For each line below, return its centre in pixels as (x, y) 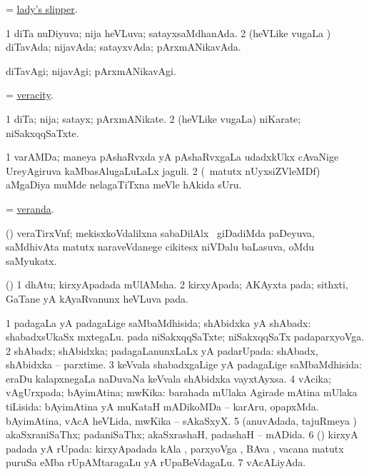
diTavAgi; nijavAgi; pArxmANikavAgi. (91, 70)
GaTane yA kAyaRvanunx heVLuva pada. (97, 298)
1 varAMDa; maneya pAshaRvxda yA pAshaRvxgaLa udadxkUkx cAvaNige (172, 157)
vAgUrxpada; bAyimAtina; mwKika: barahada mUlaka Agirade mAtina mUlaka (182, 392)
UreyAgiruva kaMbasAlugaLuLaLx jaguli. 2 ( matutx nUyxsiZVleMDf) (163, 170)
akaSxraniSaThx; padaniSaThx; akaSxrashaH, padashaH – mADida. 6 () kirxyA (182, 434)
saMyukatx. (31, 260)
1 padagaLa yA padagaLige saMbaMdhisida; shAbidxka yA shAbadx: (158, 322)
